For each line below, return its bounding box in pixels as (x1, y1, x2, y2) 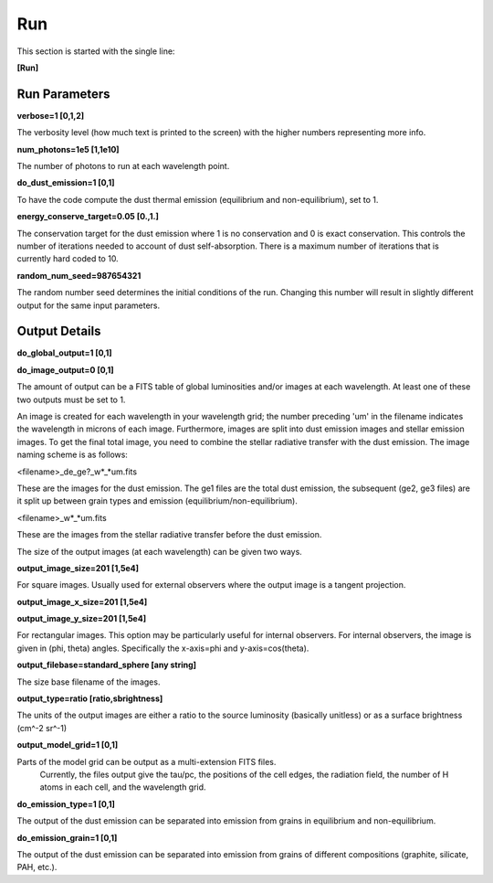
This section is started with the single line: (16, 46, 175, 57)
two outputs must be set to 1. (16, 394, 126, 405)
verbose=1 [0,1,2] (16, 110, 85, 121)
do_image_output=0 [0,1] (16, 364, 114, 375)
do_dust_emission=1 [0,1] (16, 177, 115, 188)
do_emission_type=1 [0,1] (16, 798, 116, 809)
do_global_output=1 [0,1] (16, 347, 113, 358)
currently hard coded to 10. (16, 253, 119, 264)
